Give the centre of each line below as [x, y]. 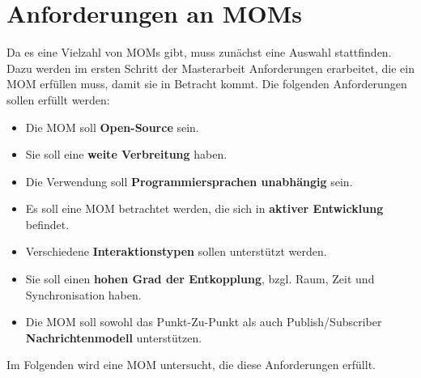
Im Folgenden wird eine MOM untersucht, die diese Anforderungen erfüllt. [191, 365]
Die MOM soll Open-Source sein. [112, 127]
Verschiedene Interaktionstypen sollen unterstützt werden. [176, 251]
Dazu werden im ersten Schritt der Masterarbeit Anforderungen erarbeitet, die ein [210, 68]
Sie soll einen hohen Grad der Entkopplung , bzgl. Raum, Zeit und [200, 279]
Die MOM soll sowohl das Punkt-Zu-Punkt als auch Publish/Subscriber [204, 322]
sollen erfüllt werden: [58, 99]
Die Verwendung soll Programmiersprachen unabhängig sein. [189, 181]
